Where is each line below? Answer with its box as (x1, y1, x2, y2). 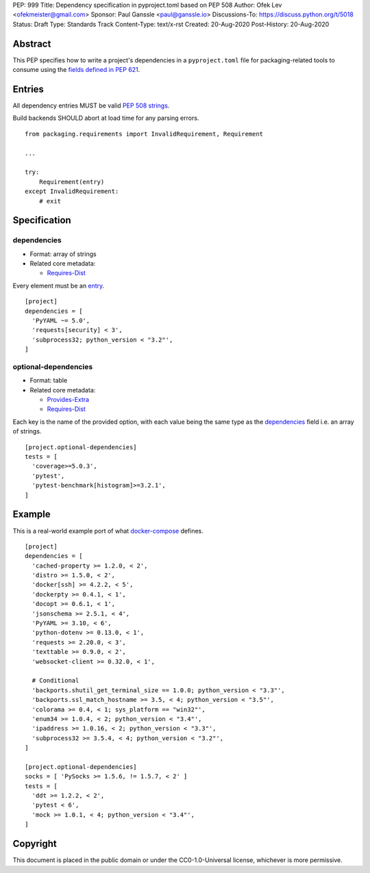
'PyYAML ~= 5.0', (32, 317, 90, 325)
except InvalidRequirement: (25, 188, 119, 195)
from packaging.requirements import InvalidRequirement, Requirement (25, 130, 264, 138)
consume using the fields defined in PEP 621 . (12, 66, 140, 74)
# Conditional (32, 676, 79, 685)
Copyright (12, 838, 58, 850)
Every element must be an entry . (12, 281, 105, 290)
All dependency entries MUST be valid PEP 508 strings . (12, 101, 170, 110)
